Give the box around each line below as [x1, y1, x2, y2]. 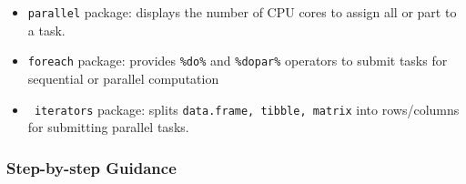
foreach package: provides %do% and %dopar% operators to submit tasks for [27, 51, 448, 70]
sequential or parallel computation [27, 68, 219, 87]
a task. [27, 20, 66, 39]
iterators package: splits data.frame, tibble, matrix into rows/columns [34, 99, 460, 118]
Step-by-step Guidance [6, 156, 177, 179]
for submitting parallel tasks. [27, 118, 189, 137]
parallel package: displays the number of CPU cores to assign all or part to [27, 3, 457, 21]
